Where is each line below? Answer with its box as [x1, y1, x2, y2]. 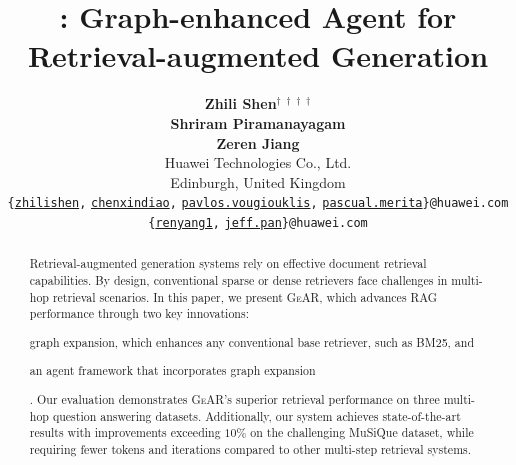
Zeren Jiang [216, 132, 300, 153]
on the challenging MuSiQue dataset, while [250, 424, 474, 441]
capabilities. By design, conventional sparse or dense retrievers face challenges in [29, 272, 448, 289]
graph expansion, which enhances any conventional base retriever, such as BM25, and [29, 333, 475, 350]
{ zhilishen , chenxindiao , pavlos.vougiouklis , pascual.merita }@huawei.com [7, 196, 509, 211]
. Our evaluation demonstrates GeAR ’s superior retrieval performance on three [29, 391, 440, 407]
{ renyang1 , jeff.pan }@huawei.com [148, 215, 368, 230]
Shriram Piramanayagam [170, 112, 346, 133]
